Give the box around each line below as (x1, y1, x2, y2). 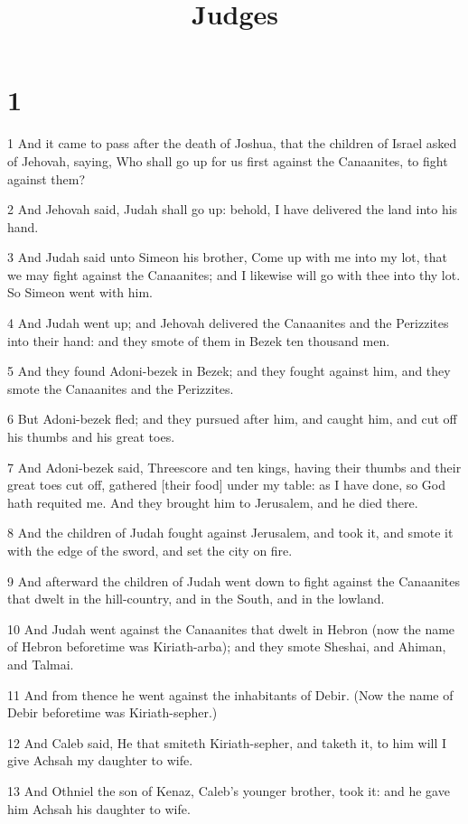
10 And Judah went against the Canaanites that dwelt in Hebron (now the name (7, 619, 455, 638)
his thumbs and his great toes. (7, 427, 175, 446)
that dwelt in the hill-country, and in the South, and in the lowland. (7, 589, 385, 608)
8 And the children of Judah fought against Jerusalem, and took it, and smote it (7, 523, 454, 542)
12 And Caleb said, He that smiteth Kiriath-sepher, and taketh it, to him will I (7, 733, 447, 752)
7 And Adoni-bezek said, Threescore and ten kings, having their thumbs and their (7, 457, 462, 476)
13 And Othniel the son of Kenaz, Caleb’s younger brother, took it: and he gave (7, 781, 450, 800)
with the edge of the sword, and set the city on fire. (7, 541, 293, 559)
